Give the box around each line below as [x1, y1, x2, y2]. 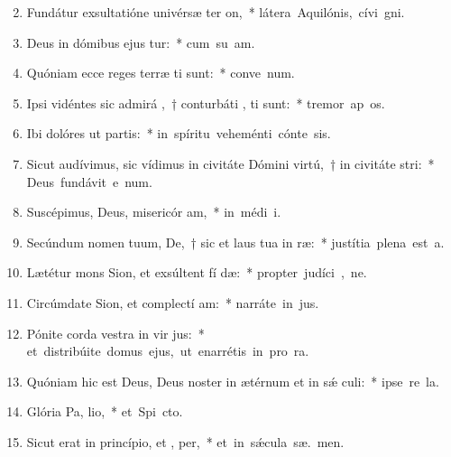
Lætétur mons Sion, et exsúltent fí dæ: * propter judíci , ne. [26, 263, 367, 282]
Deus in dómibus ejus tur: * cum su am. [26, 33, 255, 51]
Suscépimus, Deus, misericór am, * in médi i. [26, 202, 281, 221]
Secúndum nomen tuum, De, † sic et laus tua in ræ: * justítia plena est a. [26, 232, 445, 251]
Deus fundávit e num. [26, 172, 152, 191]
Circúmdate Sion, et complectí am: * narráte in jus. [26, 293, 319, 312]
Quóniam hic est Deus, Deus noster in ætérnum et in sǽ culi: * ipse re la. [26, 371, 439, 390]
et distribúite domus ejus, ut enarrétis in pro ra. [26, 341, 309, 360]
